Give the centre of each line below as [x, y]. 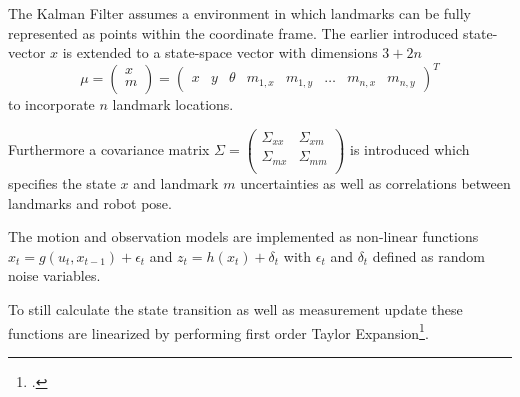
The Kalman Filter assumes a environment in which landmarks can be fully [240, 13]
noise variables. [54, 275]
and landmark [176, 182]
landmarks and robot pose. [90, 202]
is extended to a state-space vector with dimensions [220, 52]
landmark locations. [173, 104]
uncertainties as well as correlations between [375, 182]
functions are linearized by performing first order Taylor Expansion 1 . [218, 331]
